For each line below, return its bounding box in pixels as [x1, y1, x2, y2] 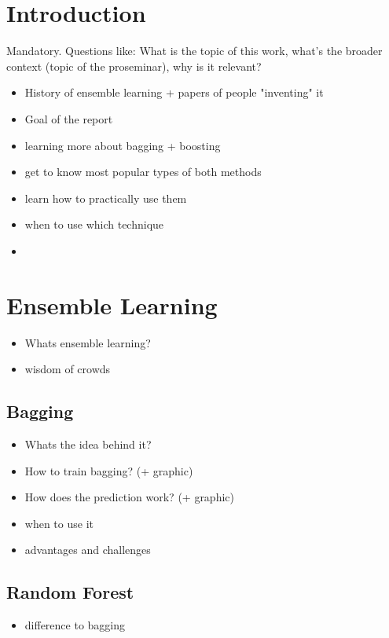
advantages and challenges [24, 541, 151, 558]
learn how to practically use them [24, 189, 187, 206]
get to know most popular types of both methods [24, 163, 262, 180]
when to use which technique [24, 216, 164, 233]
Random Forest [6, 580, 134, 604]
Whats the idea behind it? [24, 435, 152, 452]
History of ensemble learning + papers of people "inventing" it [24, 84, 324, 101]
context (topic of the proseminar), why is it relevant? [6, 57, 262, 74]
